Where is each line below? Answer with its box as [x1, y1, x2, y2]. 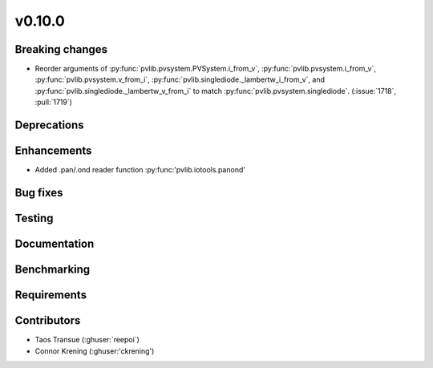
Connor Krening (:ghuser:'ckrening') [34, 346, 155, 356]
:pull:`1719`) [34, 97, 72, 107]
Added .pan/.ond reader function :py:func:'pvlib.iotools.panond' [34, 165, 246, 175]
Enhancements [14, 144, 92, 158]
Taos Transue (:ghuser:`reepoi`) [34, 335, 140, 345]
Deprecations [14, 119, 84, 132]
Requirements [14, 289, 87, 302]
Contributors [14, 313, 81, 328]
